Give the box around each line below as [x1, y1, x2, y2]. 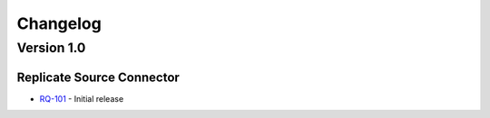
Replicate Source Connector [16, 69, 181, 85]
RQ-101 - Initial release [39, 93, 124, 104]
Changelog [16, 14, 102, 33]
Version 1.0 [16, 40, 86, 56]
